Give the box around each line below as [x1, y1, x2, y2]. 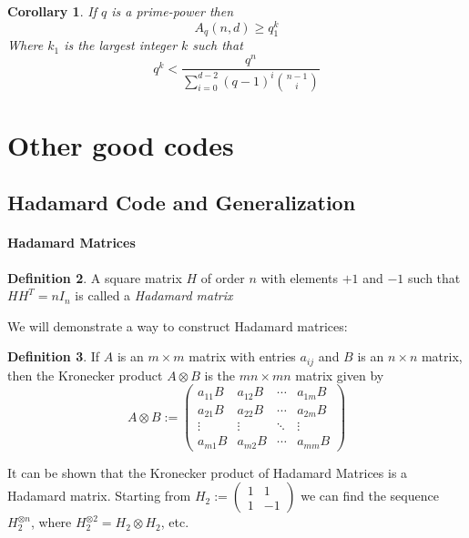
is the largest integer [64, 36, 178, 55]
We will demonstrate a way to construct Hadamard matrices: [7, 316, 348, 335]
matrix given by [295, 365, 384, 384]
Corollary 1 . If [7, 2, 97, 20]
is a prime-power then [111, 2, 234, 20]
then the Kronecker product [7, 365, 163, 384]
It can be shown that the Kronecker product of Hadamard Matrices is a [7, 462, 408, 482]
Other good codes [7, 126, 234, 163]
